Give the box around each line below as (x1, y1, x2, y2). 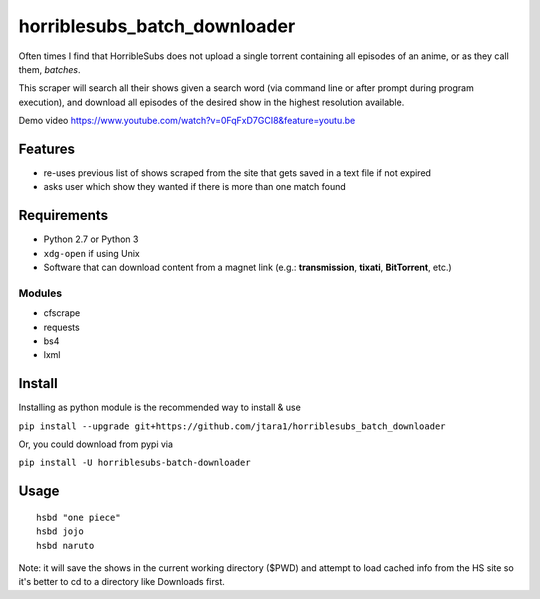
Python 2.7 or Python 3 (43, 233, 139, 245)
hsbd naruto (36, 540, 95, 551)
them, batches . (18, 63, 81, 75)
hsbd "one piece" (36, 511, 121, 523)
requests (43, 321, 80, 333)
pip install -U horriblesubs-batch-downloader (18, 457, 251, 469)
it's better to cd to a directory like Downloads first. (18, 576, 225, 588)
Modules (18, 286, 63, 300)
